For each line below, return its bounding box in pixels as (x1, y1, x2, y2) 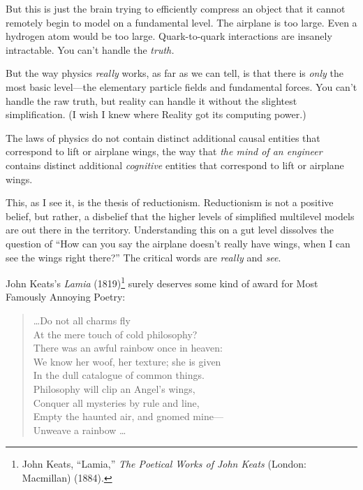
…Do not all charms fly (33, 312, 131, 327)
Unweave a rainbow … (33, 422, 126, 437)
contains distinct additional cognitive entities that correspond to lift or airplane (6, 157, 344, 172)
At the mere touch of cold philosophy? (33, 326, 198, 341)
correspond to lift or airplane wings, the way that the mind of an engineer (6, 144, 323, 159)
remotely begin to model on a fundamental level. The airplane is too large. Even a (6, 15, 357, 29)
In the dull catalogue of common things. (33, 368, 205, 382)
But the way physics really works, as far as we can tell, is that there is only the (6, 66, 343, 80)
